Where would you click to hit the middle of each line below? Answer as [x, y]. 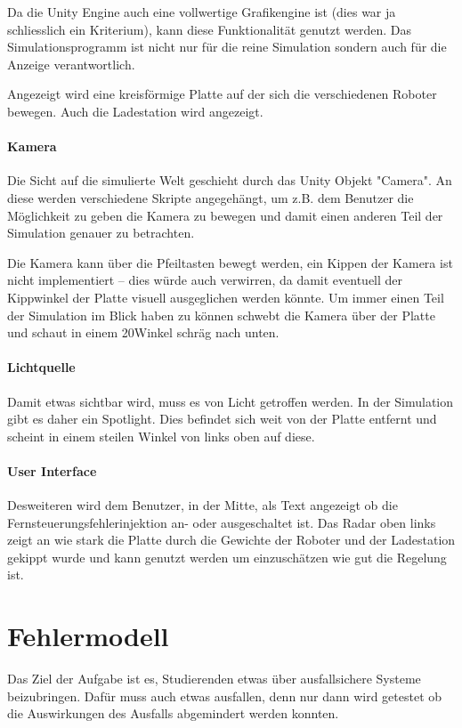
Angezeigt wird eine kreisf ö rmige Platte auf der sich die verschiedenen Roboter [222, 94]
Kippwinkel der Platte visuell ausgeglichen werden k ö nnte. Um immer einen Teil [226, 297]
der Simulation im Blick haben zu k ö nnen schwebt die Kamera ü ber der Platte [221, 315]
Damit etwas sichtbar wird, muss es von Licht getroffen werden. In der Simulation [231, 401]
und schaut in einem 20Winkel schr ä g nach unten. [143, 332]
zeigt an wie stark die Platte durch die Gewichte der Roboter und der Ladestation [231, 540]
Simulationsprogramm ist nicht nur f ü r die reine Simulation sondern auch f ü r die [227, 47]
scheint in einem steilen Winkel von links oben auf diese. [161, 436]
